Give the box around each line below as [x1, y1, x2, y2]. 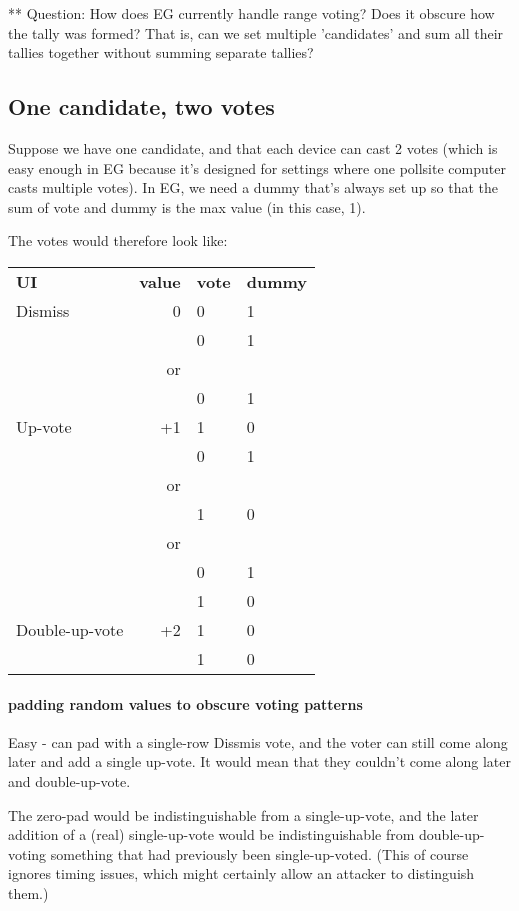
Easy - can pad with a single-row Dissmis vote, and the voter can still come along [8, 731, 508, 752]
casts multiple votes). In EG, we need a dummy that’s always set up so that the [8, 177, 498, 198]
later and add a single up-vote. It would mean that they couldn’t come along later [8, 751, 511, 772]
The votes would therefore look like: [8, 230, 228, 251]
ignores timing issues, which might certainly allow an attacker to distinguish [8, 863, 475, 884]
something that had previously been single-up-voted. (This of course [50, 843, 469, 864]
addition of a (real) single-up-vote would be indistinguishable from [8, 824, 415, 845]
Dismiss [16, 298, 70, 322]
